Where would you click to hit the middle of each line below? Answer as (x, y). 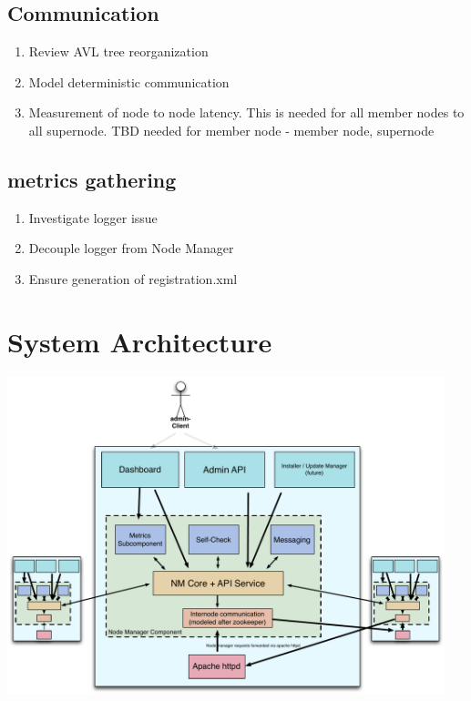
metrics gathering (92, 179)
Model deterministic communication (129, 81)
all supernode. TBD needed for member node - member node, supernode (231, 130)
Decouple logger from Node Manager (131, 248)
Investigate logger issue (93, 217)
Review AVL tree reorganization (118, 51)
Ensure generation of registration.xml (133, 278)
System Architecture (140, 341)
